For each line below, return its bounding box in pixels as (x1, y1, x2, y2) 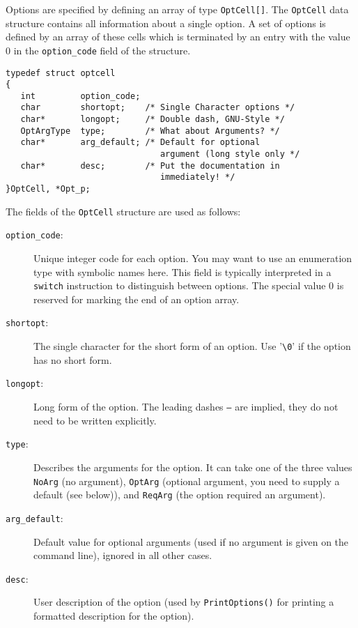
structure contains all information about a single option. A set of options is (6, 15, 326, 30)
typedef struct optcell (6, 68, 116, 78)
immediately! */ (159, 172, 235, 183)
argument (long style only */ (159, 149, 300, 160)
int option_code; (20, 91, 141, 101)
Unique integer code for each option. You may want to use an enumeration (33, 251, 352, 266)
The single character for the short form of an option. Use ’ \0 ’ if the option (33, 339, 351, 353)
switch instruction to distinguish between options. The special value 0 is (33, 278, 344, 293)
